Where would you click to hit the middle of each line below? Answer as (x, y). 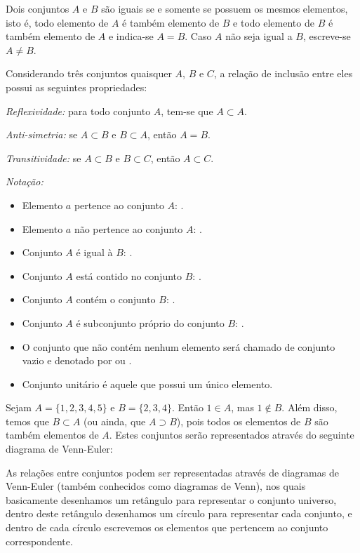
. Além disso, (309, 407)
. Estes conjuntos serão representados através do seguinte (232, 435)
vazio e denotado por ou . (77, 360)
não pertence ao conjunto (128, 228)
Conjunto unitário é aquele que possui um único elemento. (147, 384)
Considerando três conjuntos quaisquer (89, 73)
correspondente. (39, 541)
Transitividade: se (44, 158)
